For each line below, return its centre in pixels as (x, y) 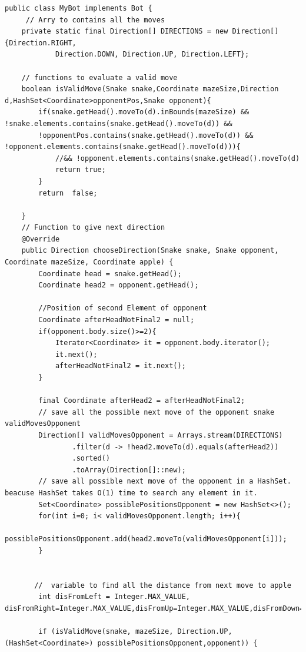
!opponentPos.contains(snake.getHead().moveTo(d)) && (146, 135)
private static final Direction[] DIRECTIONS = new (125, 32)
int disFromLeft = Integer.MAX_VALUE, (114, 597)
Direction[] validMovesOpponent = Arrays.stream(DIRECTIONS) (161, 435)
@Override (41, 239)
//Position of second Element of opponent (123, 308)
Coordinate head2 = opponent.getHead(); (119, 285)
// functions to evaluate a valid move (99, 77)
